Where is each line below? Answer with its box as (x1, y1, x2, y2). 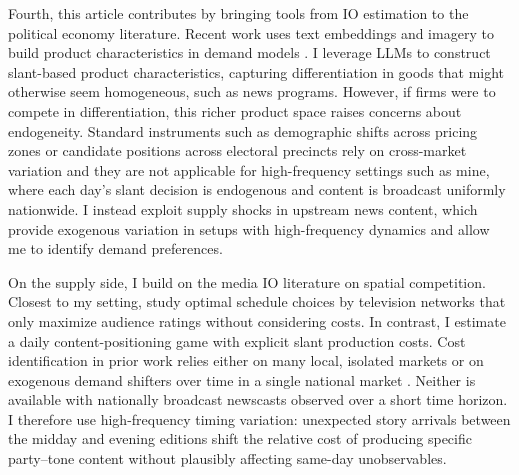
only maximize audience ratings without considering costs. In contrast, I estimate (8, 310, 506, 331)
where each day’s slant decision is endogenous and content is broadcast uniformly (8, 179, 506, 200)
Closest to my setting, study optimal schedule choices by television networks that (8, 291, 506, 312)
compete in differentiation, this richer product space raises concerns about (8, 100, 462, 121)
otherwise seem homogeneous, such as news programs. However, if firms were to (8, 81, 496, 102)
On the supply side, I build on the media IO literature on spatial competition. (8, 271, 486, 292)
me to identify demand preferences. (8, 238, 223, 259)
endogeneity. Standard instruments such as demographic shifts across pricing (8, 120, 478, 141)
